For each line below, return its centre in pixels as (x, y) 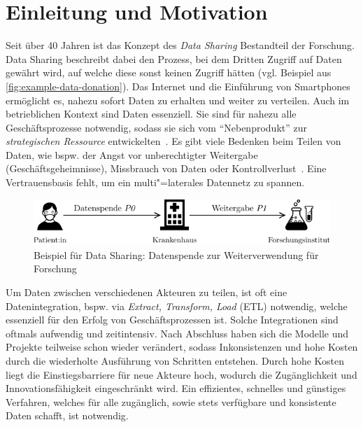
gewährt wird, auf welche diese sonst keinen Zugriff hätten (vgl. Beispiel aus (169, 72)
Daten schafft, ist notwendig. (67, 415)
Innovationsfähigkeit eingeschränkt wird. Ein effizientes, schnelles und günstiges (176, 388)
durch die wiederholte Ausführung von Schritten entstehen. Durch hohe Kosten (175, 360)
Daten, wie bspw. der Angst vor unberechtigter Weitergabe (132, 154)
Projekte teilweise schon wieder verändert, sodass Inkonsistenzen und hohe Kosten (182, 347)
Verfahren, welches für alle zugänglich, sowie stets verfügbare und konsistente (171, 401)
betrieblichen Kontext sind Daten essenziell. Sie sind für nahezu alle (151, 114)
